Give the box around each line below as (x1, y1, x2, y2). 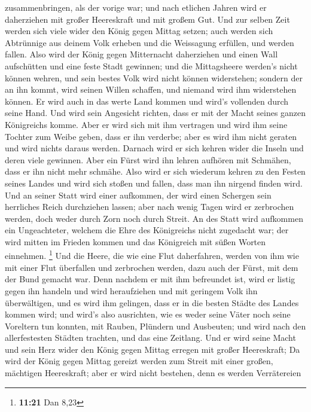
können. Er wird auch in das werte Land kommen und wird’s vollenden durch (5, 94, 289, 107)
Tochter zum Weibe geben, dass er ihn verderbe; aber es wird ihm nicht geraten (5, 130, 297, 142)
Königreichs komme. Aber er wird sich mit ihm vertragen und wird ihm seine (5, 118, 288, 130)
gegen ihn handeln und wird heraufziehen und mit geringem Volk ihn (5, 284, 258, 297)
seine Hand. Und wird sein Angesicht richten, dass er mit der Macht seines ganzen (5, 106, 306, 119)
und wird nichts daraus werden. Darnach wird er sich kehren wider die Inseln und (5, 142, 304, 154)
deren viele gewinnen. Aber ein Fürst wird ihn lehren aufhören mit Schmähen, (5, 153, 291, 166)
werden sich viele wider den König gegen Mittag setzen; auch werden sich (5, 25, 273, 37)
